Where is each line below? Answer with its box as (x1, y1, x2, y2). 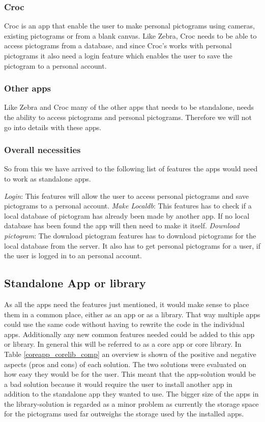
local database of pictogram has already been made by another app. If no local (4, 210, 250, 221)
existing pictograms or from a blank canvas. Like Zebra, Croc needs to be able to (4, 30, 257, 41)
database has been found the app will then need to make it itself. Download (4, 220, 240, 231)
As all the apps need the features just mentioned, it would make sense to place (4, 298, 249, 309)
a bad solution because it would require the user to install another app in (4, 378, 232, 389)
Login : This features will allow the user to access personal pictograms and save (4, 190, 249, 201)
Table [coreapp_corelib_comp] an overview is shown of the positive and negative (4, 348, 256, 359)
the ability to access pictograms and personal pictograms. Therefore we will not (4, 112, 252, 122)
